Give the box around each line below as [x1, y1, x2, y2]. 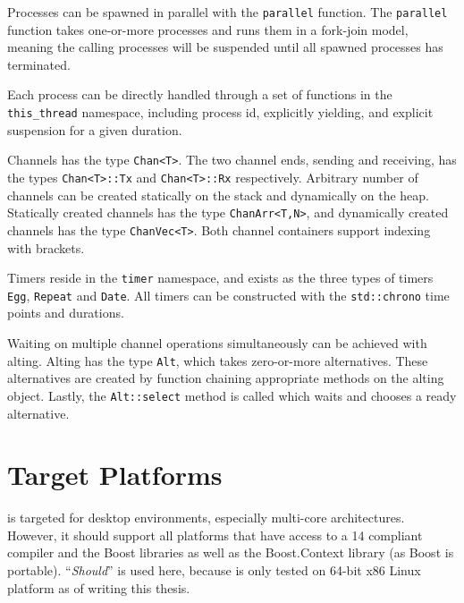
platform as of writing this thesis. [7, 578, 190, 597]
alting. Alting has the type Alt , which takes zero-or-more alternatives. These [7, 351, 428, 369]
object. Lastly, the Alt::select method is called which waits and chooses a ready [7, 386, 457, 404]
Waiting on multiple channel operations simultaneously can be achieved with [7, 334, 427, 352]
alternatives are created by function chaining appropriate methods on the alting [7, 369, 444, 387]
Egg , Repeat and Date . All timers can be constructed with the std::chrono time [7, 285, 450, 304]
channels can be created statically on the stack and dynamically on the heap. [7, 185, 429, 204]
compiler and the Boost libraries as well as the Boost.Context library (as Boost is [7, 543, 454, 562]
